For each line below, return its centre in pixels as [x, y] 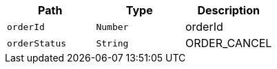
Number [112, 27]
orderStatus [37, 43]
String [112, 43]
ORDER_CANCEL [228, 43]
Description [228, 10]
